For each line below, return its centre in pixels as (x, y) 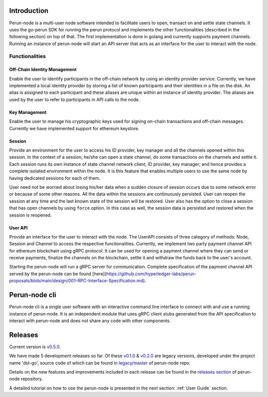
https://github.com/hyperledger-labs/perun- (151, 274)
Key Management (28, 112)
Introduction (29, 11)
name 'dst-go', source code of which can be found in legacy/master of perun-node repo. (100, 363)
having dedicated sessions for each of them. (55, 178)
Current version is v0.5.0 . (35, 347)
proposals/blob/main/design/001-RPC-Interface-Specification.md (76, 281)
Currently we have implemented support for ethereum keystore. (74, 128)
